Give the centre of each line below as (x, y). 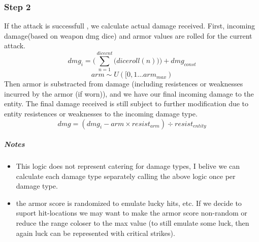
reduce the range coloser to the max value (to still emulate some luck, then (133, 223)
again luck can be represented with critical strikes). (95, 233)
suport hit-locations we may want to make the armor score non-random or (132, 213)
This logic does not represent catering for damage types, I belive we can (128, 166)
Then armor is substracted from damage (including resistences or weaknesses (124, 84)
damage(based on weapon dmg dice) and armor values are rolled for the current (128, 35)
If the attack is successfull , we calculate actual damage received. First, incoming (130, 26)
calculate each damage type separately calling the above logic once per (126, 176)
